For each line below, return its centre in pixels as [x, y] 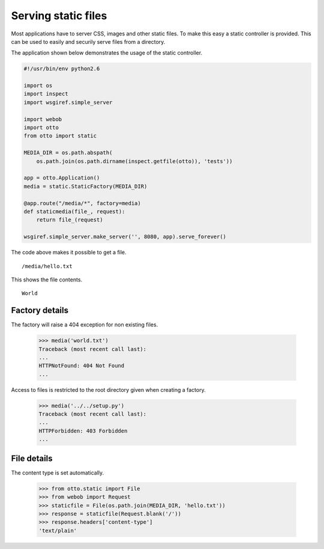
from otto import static [60, 136]
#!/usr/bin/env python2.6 [62, 69]
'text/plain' [58, 530]
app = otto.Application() [62, 178]
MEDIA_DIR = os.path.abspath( [68, 153]
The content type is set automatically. [58, 472]
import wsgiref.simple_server [68, 102]
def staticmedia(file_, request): [74, 211]
